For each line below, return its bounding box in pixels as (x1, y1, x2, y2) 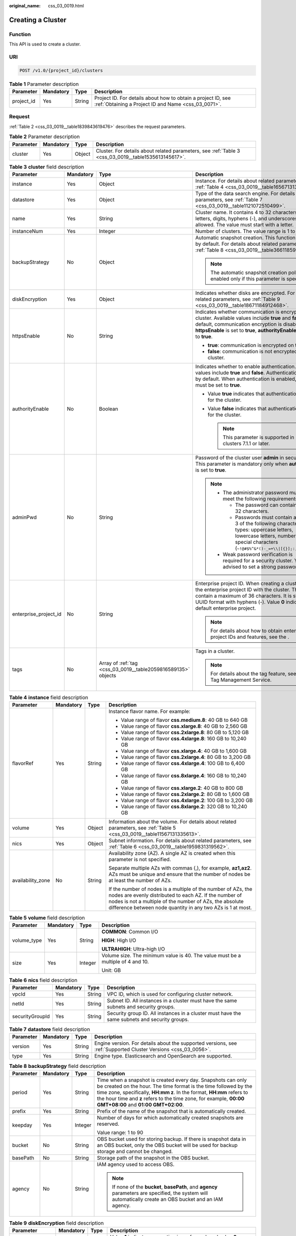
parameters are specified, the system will (111, 1190, 208, 1196)
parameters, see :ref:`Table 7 (195, 196, 262, 203)
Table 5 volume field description (9, 914, 85, 921)
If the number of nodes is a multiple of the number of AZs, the (109, 885, 253, 892)
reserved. (97, 1120, 119, 1127)
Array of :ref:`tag (99, 660, 138, 666)
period (12, 1089, 28, 1096)
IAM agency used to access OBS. (97, 1161, 175, 1168)
